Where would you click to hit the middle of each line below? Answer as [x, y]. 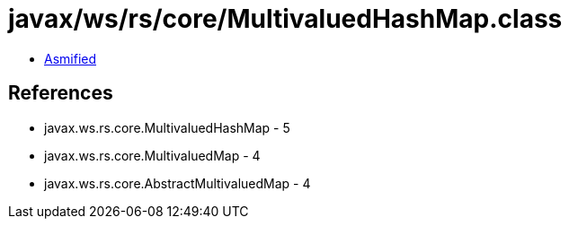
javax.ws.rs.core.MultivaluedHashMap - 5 [167, 127]
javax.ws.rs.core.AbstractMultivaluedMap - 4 [178, 183]
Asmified [71, 58]
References [61, 93]
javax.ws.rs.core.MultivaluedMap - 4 [152, 155]
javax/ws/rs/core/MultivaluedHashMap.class [285, 19]
